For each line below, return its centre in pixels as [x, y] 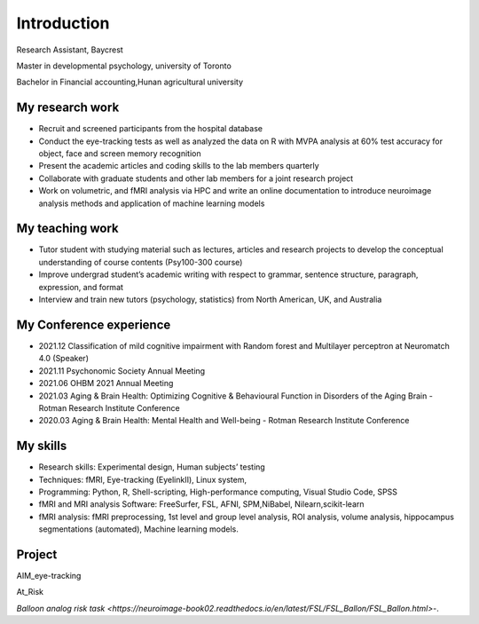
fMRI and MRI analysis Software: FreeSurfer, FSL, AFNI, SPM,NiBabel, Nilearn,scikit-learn [201, 504]
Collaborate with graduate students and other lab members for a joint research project [196, 178]
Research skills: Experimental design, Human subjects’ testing [152, 467]
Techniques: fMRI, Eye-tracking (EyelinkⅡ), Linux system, [143, 479]
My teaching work [67, 229]
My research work [68, 108]
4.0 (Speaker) [63, 359]
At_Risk [30, 592]
